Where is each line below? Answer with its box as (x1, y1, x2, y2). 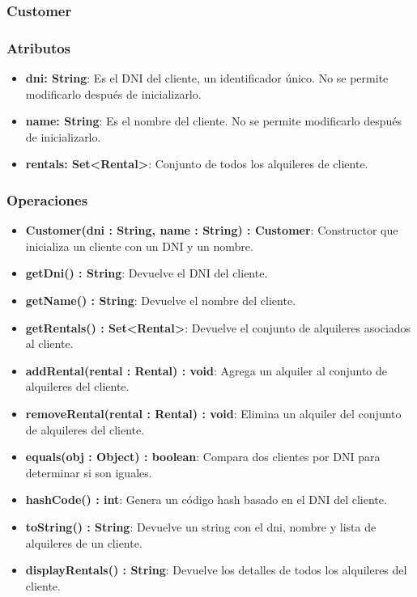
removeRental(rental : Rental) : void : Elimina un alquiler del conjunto (25, 405, 402, 421)
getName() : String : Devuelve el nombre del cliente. (25, 292, 296, 309)
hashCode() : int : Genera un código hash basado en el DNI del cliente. (25, 491, 387, 508)
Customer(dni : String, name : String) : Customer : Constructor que (25, 222, 398, 239)
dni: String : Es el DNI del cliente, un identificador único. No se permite (25, 70, 389, 87)
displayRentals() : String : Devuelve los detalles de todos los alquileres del (25, 561, 407, 578)
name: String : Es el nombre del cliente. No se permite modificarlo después (25, 112, 402, 129)
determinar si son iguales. (25, 464, 152, 481)
